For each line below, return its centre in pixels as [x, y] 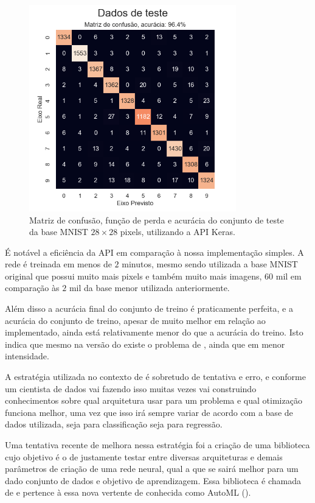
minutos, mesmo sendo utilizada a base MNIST [210, 264]
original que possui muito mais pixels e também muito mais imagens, [133, 276]
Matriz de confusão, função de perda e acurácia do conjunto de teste [157, 220]
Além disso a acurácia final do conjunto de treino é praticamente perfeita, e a [149, 308]
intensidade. [27, 356]
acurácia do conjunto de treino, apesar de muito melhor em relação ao [135, 320]
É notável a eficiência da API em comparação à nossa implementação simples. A [154, 252]
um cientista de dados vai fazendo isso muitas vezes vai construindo [131, 388]
